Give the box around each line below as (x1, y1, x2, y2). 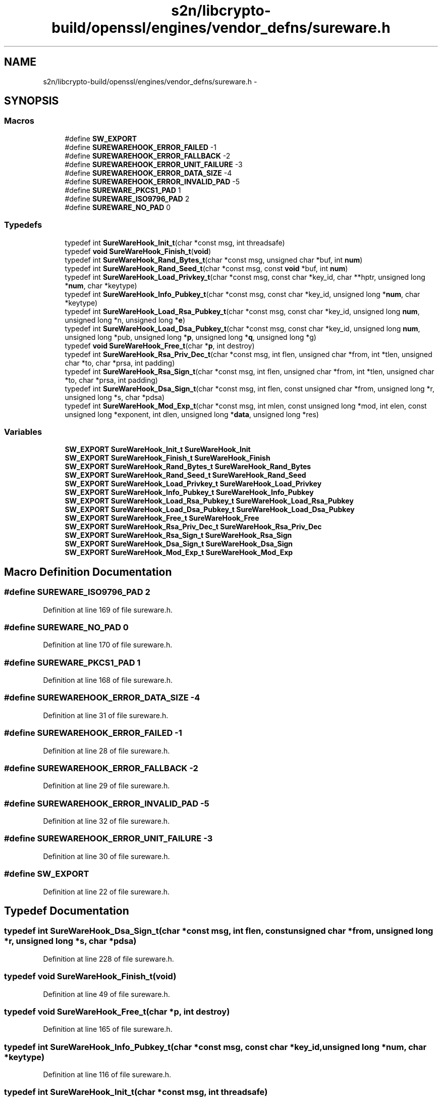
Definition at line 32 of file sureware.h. (43, 817, 170, 826)
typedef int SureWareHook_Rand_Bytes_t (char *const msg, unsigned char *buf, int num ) (65, 255, 363, 264)
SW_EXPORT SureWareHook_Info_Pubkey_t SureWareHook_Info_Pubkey (65, 488, 314, 497)
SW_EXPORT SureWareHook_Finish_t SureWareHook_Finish (65, 454, 270, 463)
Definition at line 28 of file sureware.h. (43, 746, 170, 755)
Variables (4, 426, 42, 437)
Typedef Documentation (4, 904, 129, 917)
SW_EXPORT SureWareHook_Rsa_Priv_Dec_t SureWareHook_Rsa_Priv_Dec (65, 522, 322, 531)
